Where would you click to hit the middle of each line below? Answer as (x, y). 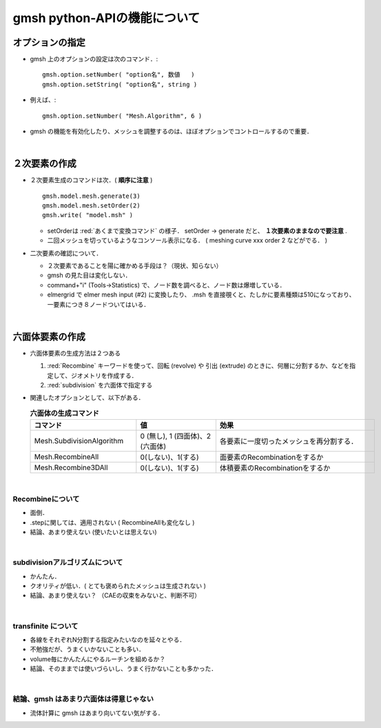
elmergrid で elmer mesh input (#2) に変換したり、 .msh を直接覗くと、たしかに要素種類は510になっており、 (201, 295)
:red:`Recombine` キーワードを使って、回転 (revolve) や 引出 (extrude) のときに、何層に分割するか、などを (198, 366)
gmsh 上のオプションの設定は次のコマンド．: (94, 59)
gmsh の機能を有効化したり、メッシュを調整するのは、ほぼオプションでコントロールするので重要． (171, 132)
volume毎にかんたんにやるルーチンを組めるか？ (98, 659)
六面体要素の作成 (49, 337)
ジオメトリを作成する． (104, 375)
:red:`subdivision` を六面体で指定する (100, 385)
